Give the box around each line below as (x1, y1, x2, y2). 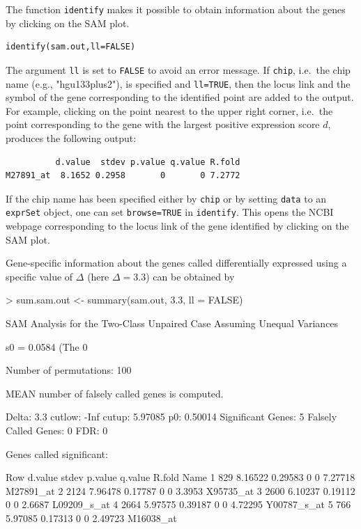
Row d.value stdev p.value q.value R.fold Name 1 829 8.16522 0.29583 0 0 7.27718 (6, 470, 355, 484)
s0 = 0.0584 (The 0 (6, 339, 88, 354)
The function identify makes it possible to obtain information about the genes (6, 2, 346, 16)
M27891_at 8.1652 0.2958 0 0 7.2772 (6, 171, 240, 181)
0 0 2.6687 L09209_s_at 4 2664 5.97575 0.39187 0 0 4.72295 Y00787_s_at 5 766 (6, 497, 351, 512)
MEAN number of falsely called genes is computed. (6, 386, 224, 400)
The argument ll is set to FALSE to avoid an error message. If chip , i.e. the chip (6, 62, 351, 77)
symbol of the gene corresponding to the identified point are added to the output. (6, 90, 354, 104)
